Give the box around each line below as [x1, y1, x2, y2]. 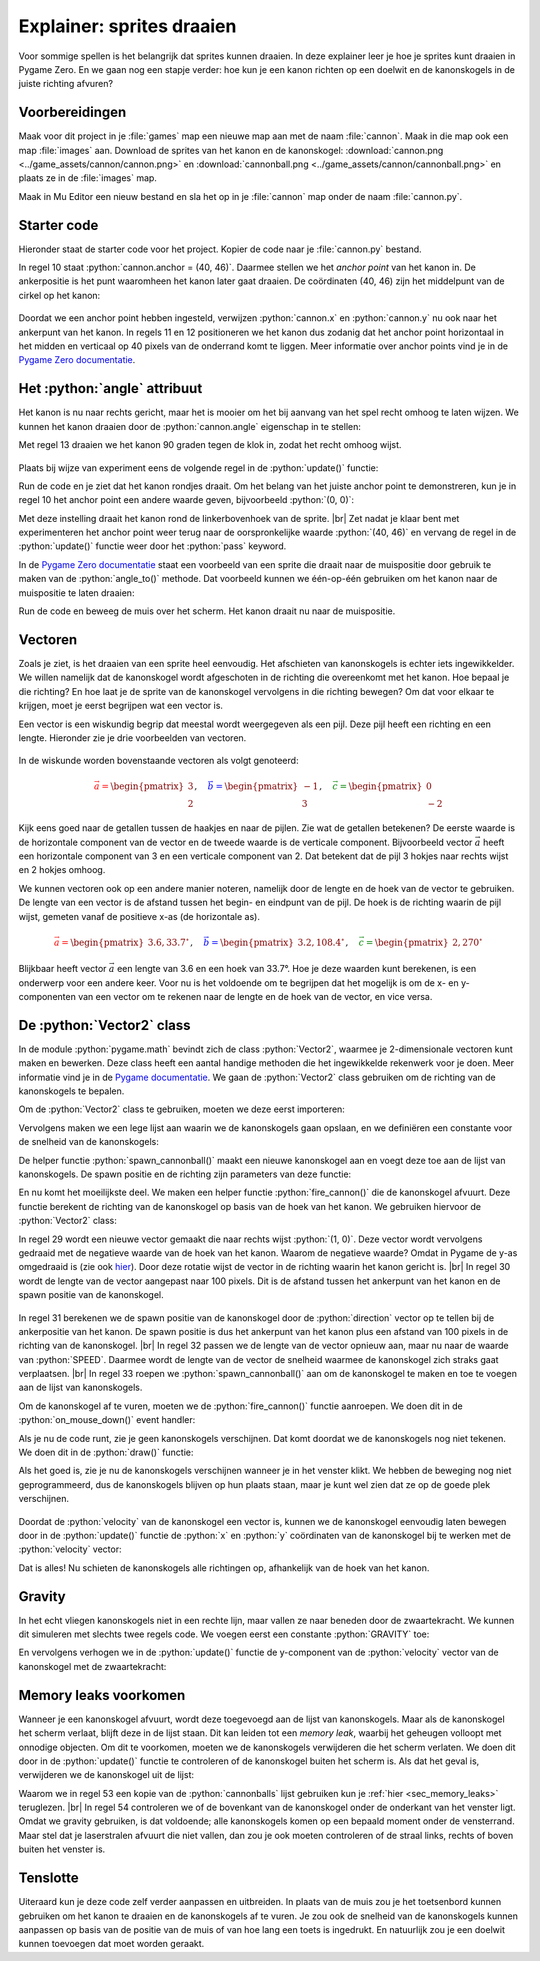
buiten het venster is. [18, 1843, 106, 1855]
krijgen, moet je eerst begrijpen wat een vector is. [18, 700, 224, 712]
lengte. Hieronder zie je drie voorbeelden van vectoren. [18, 731, 247, 744]
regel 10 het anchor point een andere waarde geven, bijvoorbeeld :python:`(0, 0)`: [18, 494, 355, 506]
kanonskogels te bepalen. [18, 1085, 125, 1097]
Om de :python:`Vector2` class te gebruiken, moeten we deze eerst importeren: [18, 1103, 345, 1115]
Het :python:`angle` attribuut [18, 380, 203, 397]
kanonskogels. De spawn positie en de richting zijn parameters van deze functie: [18, 1168, 352, 1180]
